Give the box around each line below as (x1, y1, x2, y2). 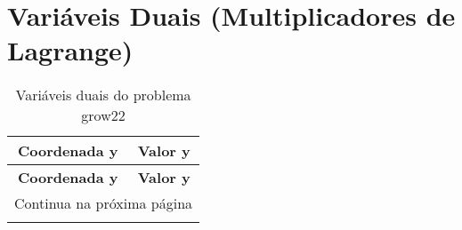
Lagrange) (7, 32, 134, 68)
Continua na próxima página (14, 193, 193, 214)
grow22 (81, 105, 126, 126)
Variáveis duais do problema (15, 84, 191, 106)
